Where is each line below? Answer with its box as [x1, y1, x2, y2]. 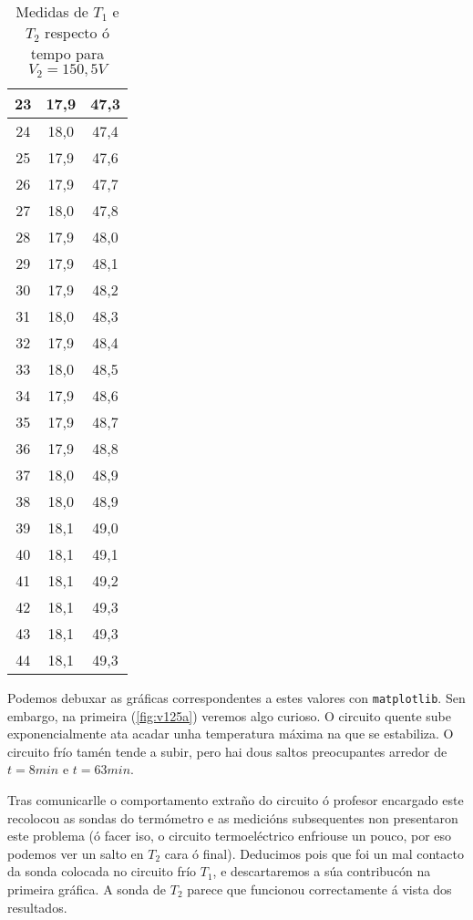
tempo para [30, 43, 105, 64]
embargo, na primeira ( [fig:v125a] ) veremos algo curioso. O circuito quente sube [7, 706, 451, 725]
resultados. [7, 897, 67, 916]
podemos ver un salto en [7, 843, 144, 863]
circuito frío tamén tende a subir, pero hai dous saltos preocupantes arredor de [7, 741, 447, 760]
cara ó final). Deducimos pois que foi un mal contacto [164, 843, 464, 863]
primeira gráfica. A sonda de [7, 880, 167, 898]
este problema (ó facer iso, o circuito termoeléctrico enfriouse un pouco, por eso [7, 826, 452, 845]
